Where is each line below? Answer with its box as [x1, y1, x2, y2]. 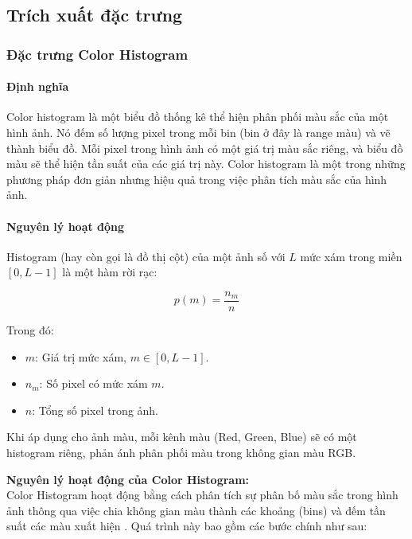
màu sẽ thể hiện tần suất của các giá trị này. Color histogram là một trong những [6, 155, 406, 172]
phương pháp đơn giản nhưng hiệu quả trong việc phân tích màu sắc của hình [6, 170, 387, 187]
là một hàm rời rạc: [62, 264, 157, 280]
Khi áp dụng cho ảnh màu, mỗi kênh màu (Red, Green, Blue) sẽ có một [6, 428, 357, 445]
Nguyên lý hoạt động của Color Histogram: [6, 471, 250, 487]
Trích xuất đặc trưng [6, 2, 183, 27]
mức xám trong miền [300, 248, 402, 264]
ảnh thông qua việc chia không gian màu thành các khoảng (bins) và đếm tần [6, 502, 386, 518]
